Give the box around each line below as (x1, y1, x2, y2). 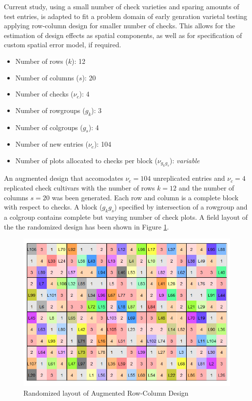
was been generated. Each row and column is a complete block (52, 192, 239, 202)
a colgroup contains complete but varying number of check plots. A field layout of (4, 211, 248, 222)
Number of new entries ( (15, 139, 88, 149)
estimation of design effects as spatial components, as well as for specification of (4, 30, 242, 40)
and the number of (178, 182, 234, 192)
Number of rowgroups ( (15, 105, 85, 115)
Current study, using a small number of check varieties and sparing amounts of (4, 1, 239, 11)
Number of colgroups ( (15, 122, 83, 132)
